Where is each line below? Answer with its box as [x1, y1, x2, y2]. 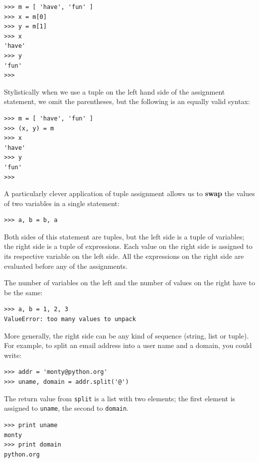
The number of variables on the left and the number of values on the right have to [4, 277, 255, 288]
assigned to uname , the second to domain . [4, 403, 129, 413]
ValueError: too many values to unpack [4, 316, 136, 323]
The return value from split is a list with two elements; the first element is [4, 393, 236, 403]
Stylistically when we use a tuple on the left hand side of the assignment [4, 86, 225, 97]
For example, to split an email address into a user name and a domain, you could [4, 340, 252, 350]
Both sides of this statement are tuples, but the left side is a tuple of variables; [4, 231, 245, 241]
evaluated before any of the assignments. [4, 260, 128, 271]
